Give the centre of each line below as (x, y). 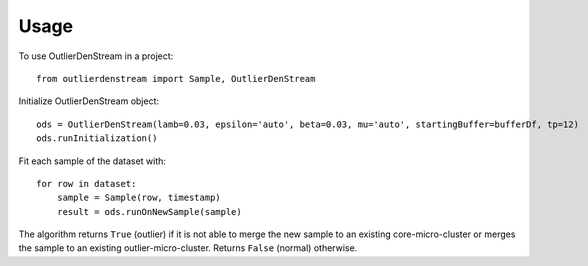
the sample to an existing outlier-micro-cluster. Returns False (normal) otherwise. (188, 248)
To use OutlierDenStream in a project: (96, 56)
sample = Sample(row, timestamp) (139, 198)
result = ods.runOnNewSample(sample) (149, 211)
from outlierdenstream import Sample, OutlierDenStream (176, 78)
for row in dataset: (86, 183)
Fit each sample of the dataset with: (92, 161)
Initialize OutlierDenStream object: (89, 101)
